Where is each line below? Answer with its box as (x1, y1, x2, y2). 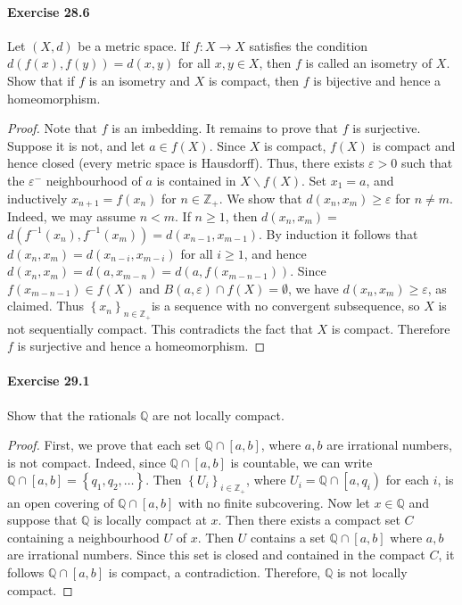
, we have (288, 278, 339, 297)
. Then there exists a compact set (218, 510, 400, 529)
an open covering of (7, 493, 114, 511)
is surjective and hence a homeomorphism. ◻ (17, 336, 266, 355)
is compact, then (208, 70, 300, 89)
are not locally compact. (153, 405, 285, 424)
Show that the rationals (7, 405, 136, 424)
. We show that (219, 188, 302, 207)
